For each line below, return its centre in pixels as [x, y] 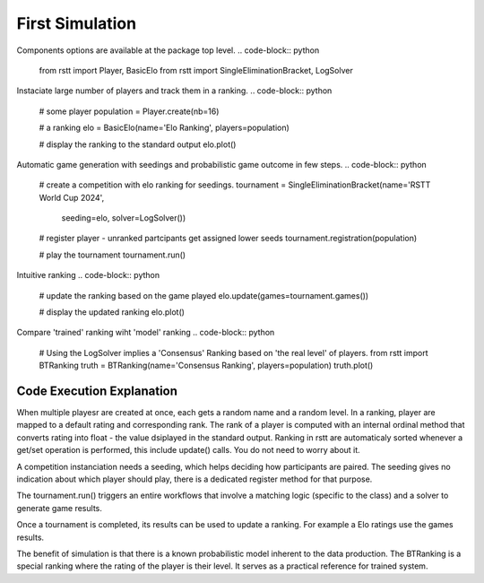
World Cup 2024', [72, 197]
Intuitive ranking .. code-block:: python [88, 275]
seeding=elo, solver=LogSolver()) [124, 218]
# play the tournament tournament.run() [112, 255]
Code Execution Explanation [97, 391]
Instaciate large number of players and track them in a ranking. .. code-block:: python [174, 91]
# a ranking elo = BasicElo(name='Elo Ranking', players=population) [164, 128]
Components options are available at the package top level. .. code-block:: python [168, 50]
